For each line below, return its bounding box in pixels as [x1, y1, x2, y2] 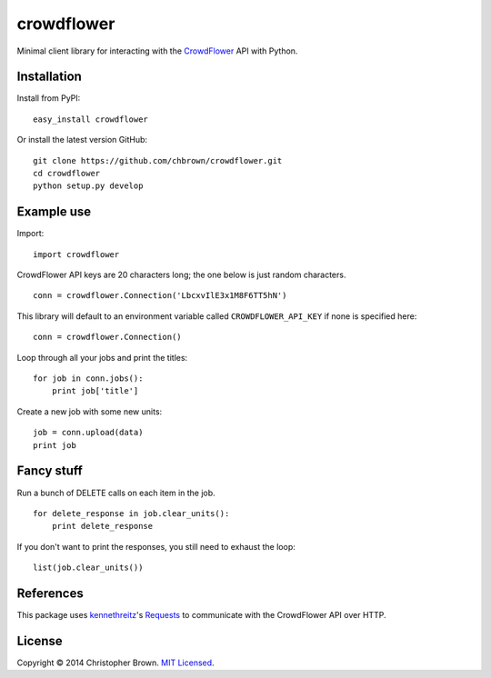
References [16, 585, 84, 601]
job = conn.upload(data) [33, 427, 144, 438]
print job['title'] [51, 386, 139, 396]
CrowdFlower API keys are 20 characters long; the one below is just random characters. [16, 269, 346, 281]
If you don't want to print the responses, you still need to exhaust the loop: [16, 541, 296, 552]
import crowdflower [33, 249, 120, 259]
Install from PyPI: [16, 93, 81, 104]
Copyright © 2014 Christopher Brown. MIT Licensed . [16, 657, 215, 668]
